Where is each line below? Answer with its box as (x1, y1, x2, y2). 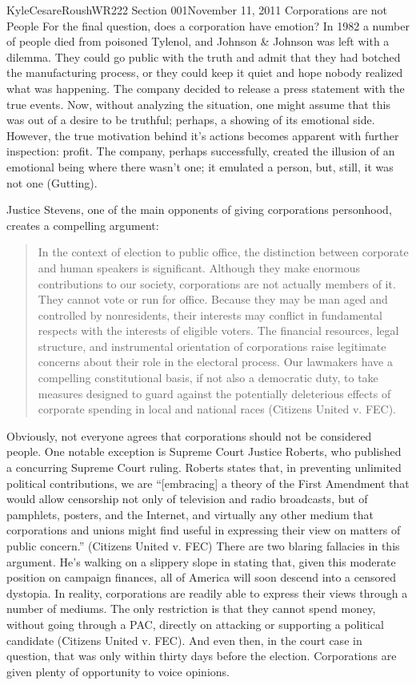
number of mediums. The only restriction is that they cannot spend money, (6, 600, 376, 617)
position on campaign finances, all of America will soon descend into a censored (6, 569, 396, 586)
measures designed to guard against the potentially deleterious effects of (38, 385, 391, 401)
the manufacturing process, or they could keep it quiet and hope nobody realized (6, 64, 403, 81)
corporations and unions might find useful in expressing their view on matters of (6, 522, 401, 538)
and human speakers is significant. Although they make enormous (38, 259, 360, 276)
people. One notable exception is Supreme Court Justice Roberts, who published (6, 443, 402, 460)
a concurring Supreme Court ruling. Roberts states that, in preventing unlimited (6, 459, 402, 476)
